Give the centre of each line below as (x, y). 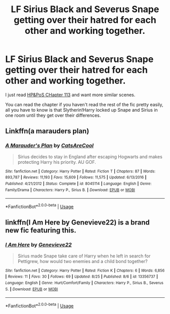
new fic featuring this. (41, 230)
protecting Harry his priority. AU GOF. (57, 162)
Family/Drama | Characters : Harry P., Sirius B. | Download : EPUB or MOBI (70, 190)
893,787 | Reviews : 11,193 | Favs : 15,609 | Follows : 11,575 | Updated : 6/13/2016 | (76, 177)
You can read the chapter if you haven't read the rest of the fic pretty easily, (84, 104)
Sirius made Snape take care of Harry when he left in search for (84, 256)
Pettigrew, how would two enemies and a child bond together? (82, 261)
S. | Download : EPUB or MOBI (32, 289)
